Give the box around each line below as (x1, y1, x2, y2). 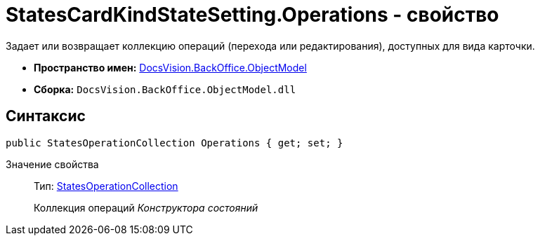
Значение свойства (6, 158, 99, 170)
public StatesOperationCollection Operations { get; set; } (6, 137, 343, 149)
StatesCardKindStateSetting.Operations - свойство (6, 3, 499, 27)
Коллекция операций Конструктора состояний (34, 201, 258, 214)
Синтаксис (6, 107, 86, 125)
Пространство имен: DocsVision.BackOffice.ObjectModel (34, 61, 307, 74)
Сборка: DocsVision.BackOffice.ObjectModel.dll (34, 83, 296, 95)
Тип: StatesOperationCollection (34, 179, 178, 192)
